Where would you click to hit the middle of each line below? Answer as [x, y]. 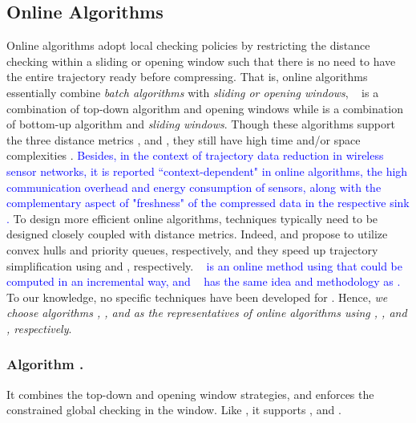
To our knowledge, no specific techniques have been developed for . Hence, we [197, 297]
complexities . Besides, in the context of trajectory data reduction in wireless [195, 155]
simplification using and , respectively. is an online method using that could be [204, 265]
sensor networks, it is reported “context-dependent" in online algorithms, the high [207, 171]
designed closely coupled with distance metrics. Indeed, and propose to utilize [197, 234]
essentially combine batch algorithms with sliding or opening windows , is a [193, 92]
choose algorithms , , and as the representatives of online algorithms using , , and [207, 313]
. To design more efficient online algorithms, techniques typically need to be [192, 218]
